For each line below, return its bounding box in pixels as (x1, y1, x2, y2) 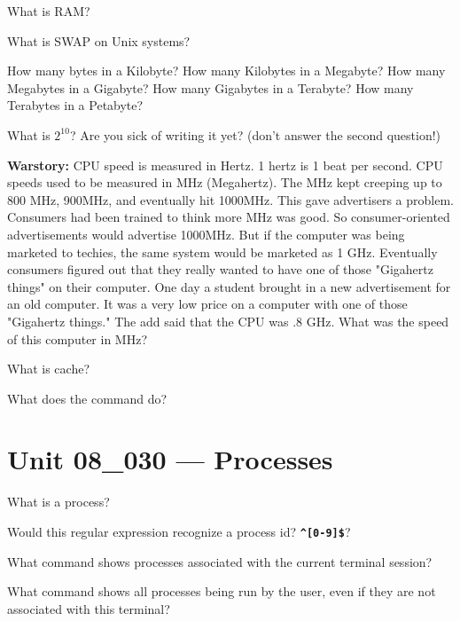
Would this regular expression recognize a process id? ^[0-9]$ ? (7, 523, 351, 540)
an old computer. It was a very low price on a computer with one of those (7, 295, 408, 313)
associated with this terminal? (7, 599, 170, 617)
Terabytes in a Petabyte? (7, 96, 144, 114)
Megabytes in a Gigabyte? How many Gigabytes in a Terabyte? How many (7, 78, 414, 97)
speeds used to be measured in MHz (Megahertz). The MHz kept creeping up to (7, 173, 442, 192)
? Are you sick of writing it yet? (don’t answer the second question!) (69, 125, 441, 144)
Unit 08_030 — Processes (7, 441, 333, 477)
